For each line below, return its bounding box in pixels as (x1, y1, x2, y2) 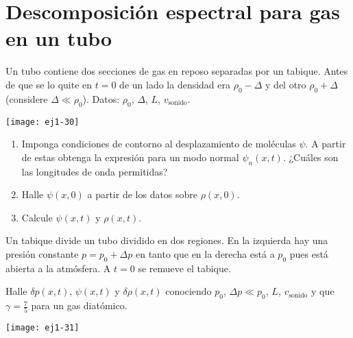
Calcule (21, 210, 53, 224)
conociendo (165, 284, 212, 298)
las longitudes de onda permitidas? (21, 164, 168, 178)
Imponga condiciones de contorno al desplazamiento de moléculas (21, 136, 296, 151)
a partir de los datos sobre (87, 187, 198, 202)
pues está (289, 246, 328, 261)
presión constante (5, 246, 79, 261)
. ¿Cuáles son (282, 149, 339, 164)
